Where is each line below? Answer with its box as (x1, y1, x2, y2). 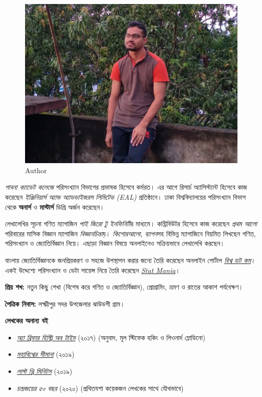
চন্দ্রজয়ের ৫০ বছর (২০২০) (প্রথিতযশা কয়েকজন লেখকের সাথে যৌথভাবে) (17, 382, 184, 393)
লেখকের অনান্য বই (5, 315, 48, 326)
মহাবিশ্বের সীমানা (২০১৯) (17, 349, 75, 359)
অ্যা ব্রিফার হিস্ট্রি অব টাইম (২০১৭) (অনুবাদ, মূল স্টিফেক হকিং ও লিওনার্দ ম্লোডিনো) (17, 332, 205, 342)
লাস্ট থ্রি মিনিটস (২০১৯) (17, 366, 73, 376)
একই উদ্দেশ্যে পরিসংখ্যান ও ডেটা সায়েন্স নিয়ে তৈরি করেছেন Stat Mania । (5, 264, 180, 275)
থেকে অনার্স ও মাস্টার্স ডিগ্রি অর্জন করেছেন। (5, 201, 105, 212)
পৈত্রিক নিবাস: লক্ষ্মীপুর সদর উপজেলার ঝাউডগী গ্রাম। (5, 298, 125, 309)
